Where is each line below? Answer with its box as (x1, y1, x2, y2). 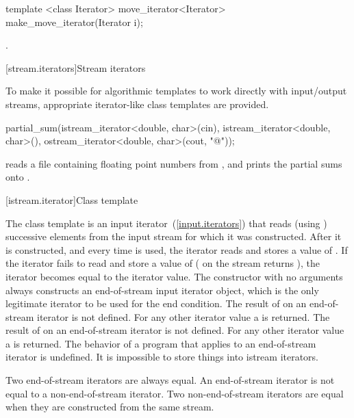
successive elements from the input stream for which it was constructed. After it (5, 229, 342, 244)
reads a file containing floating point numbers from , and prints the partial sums (5, 156, 342, 170)
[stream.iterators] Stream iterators (5, 60, 146, 75)
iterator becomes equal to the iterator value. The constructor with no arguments (5, 269, 343, 283)
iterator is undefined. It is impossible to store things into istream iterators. (5, 350, 319, 364)
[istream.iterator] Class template (5, 192, 138, 207)
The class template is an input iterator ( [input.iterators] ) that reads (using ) (5, 215, 327, 230)
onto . (5, 170, 30, 184)
